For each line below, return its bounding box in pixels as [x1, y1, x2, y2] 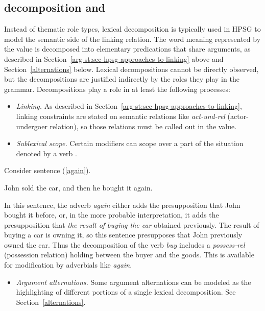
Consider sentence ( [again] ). [4, 165, 91, 176]
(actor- [227, 110, 249, 121]
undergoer [16, 121, 47, 131]
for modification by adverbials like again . [4, 259, 132, 270]
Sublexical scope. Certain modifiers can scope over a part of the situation [16, 138, 244, 149]
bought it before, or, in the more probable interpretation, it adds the [4, 209, 219, 220]
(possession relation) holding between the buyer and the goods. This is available [4, 249, 254, 260]
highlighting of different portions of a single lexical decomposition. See [16, 286, 236, 297]
